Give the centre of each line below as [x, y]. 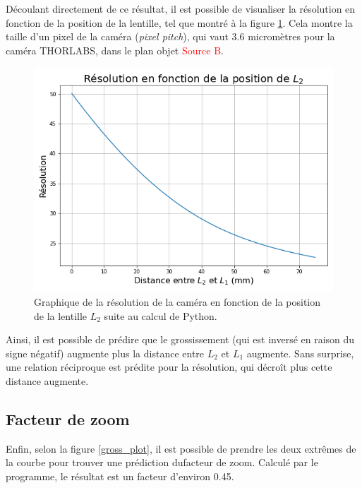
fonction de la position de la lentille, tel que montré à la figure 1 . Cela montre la [179, 22]
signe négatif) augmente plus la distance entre [105, 353]
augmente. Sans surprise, [300, 353]
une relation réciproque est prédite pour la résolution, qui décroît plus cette [169, 367]
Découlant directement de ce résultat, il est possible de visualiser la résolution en [181, 8]
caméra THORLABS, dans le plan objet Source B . [115, 50]
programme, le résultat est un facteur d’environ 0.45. [120, 476]
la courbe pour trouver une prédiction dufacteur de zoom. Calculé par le [162, 462]
